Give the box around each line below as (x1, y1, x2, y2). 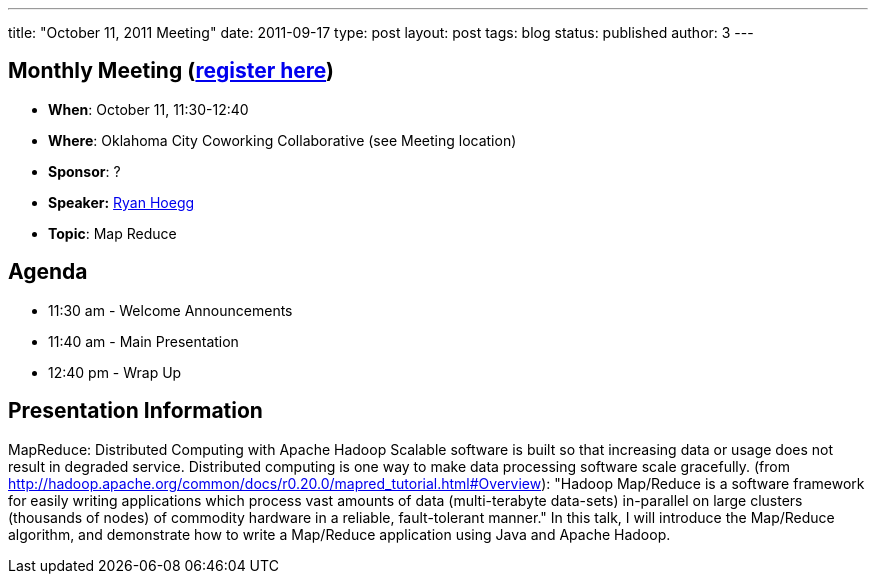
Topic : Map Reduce (48, 224, 177, 242)
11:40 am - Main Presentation (48, 332, 239, 350)
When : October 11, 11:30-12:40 (48, 100, 249, 118)
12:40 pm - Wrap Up (48, 363, 182, 381)
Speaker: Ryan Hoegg (48, 193, 195, 211)
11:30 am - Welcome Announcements (48, 301, 293, 319)
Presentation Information (8, 398, 263, 424)
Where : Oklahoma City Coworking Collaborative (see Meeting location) (48, 131, 517, 149)
